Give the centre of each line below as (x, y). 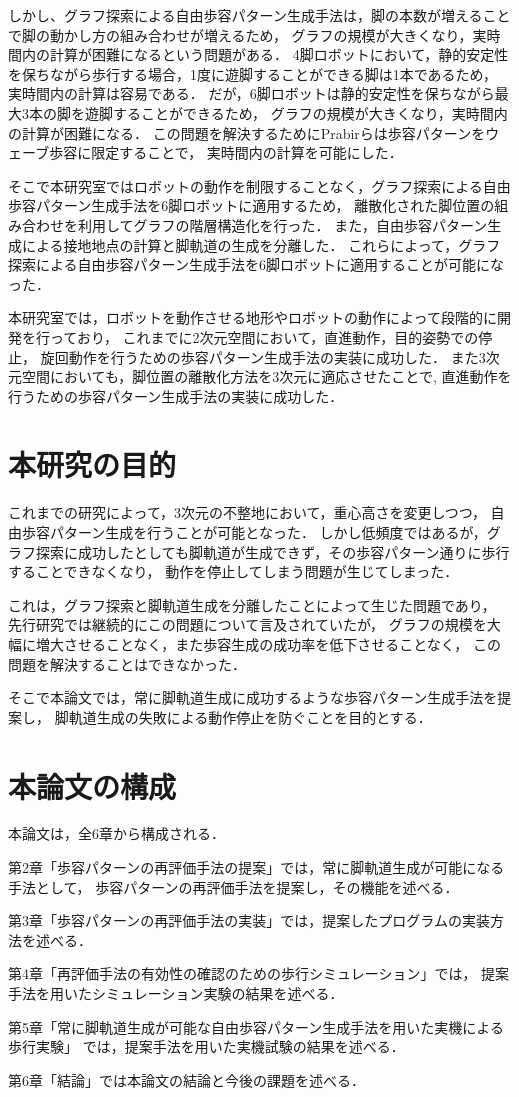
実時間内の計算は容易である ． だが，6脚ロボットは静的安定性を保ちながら (251, 93)
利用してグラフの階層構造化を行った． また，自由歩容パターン (282, 224)
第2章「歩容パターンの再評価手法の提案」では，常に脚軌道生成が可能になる (256, 867)
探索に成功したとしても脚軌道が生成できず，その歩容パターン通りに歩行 (272, 551)
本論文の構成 (92, 785)
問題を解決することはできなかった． (127, 663)
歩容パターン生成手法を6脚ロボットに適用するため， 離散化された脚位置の (251, 205)
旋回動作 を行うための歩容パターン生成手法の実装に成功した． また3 (263, 356)
